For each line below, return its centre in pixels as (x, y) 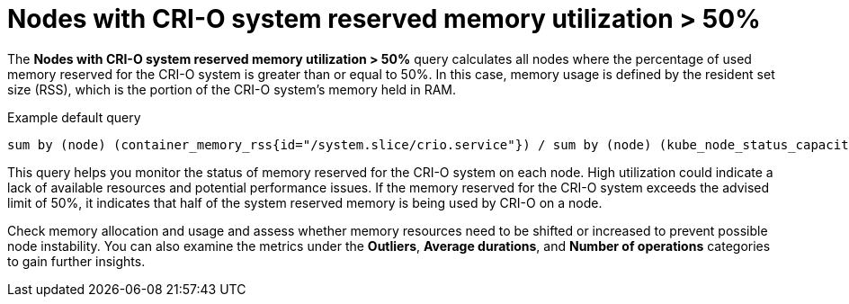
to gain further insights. (76, 261)
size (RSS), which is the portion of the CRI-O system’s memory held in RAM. (232, 89)
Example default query (74, 117)
